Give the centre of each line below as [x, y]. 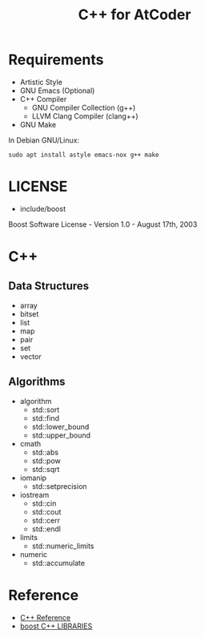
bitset [29, 313]
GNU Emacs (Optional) [57, 91]
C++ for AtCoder [135, 15]
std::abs [45, 452]
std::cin [44, 503]
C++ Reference [45, 617]
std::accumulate [58, 563]
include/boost [43, 208]
